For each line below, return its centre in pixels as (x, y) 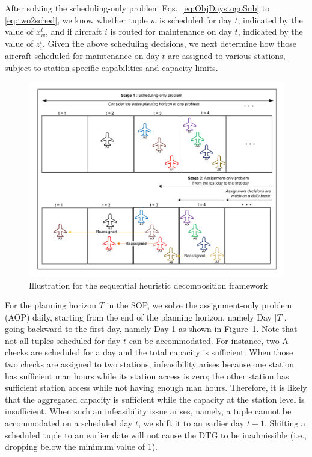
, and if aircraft (74, 32)
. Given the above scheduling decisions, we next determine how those (169, 43)
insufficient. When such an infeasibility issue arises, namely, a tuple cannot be (148, 411)
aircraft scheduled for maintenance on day (82, 55)
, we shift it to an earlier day (191, 423)
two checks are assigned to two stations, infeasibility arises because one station (150, 364)
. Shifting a (285, 423)
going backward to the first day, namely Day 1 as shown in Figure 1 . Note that (151, 329)
